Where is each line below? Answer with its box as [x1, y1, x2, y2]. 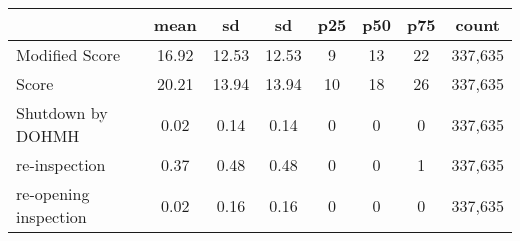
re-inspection [16, 153, 106, 176]
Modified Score [16, 43, 121, 66]
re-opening [16, 182, 90, 205]
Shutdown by [16, 101, 108, 124]
